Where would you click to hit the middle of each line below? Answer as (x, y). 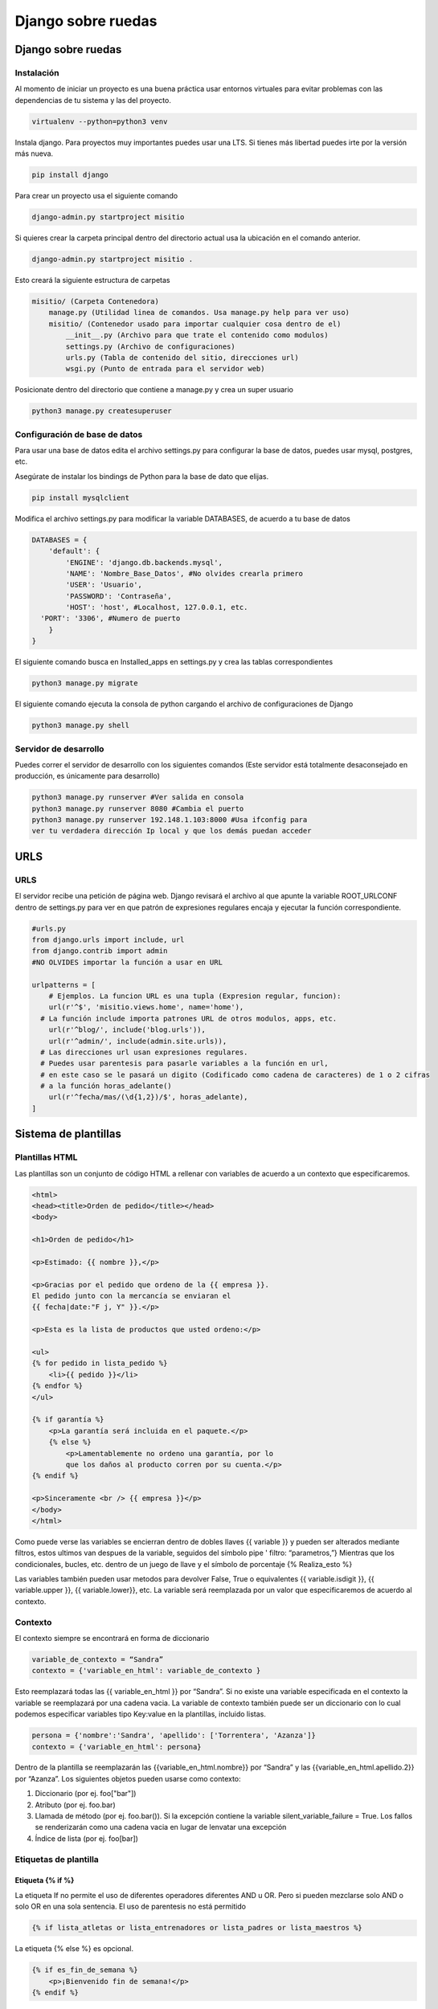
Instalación (37, 72)
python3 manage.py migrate (85, 683)
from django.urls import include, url (108, 939)
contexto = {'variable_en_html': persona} (117, 1747)
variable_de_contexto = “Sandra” (98, 1659)
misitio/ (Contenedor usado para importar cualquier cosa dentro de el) (195, 324)
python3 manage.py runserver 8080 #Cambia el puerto (138, 808)
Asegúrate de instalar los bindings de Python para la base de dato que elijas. (142, 476)
